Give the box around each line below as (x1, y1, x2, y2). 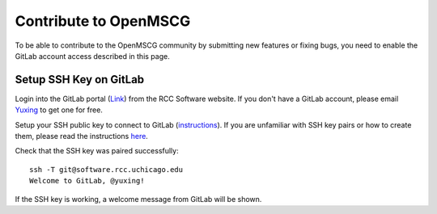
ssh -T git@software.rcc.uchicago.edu (29, 165, 184, 174)
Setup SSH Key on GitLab (15, 73, 145, 86)
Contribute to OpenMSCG (15, 12, 191, 30)
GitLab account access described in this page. (15, 51, 170, 61)
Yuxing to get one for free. (15, 105, 103, 115)
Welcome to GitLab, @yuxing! (29, 176, 145, 186)
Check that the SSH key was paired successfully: (15, 146, 179, 156)
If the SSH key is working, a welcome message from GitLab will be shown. (15, 194, 262, 204)
